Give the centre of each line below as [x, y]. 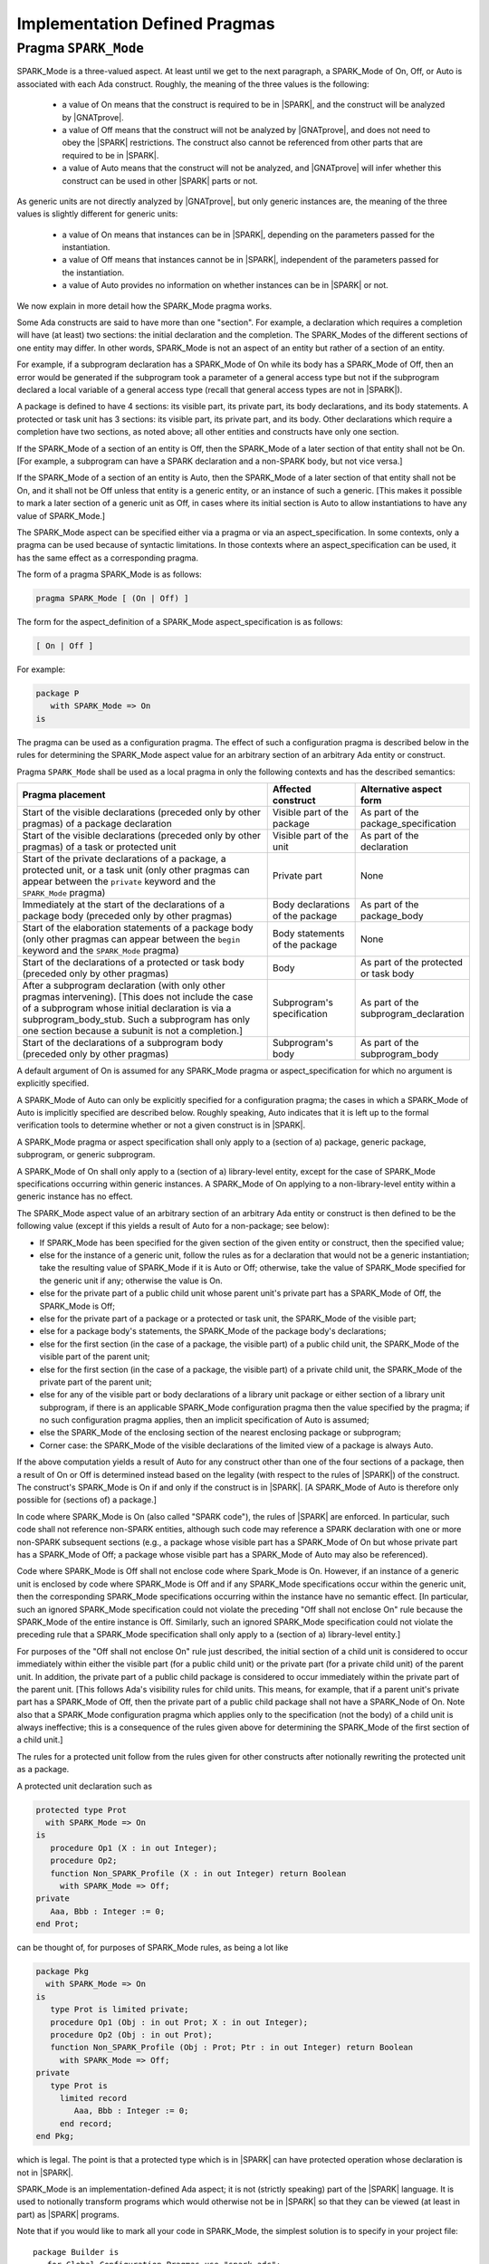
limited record [93, 2098]
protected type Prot [81, 1810]
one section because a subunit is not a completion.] [133, 1031]
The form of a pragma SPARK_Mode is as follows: [110, 574]
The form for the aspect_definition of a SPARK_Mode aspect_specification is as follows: [180, 622]
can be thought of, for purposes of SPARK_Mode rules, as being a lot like [153, 1948]
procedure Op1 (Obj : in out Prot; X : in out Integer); [179, 2022]
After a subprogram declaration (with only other [124, 985]
